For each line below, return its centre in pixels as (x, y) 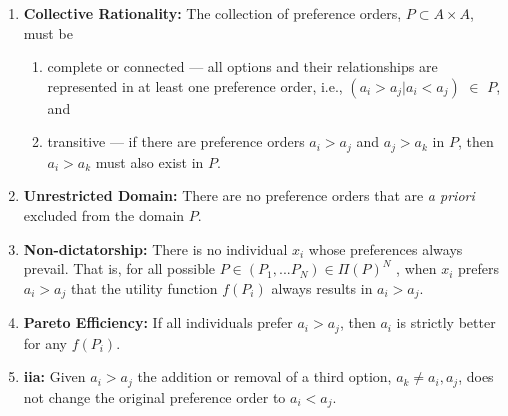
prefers (479, 268)
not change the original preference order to (154, 396)
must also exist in (149, 161)
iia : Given (54, 376)
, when (416, 268)
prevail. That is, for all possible (119, 268)
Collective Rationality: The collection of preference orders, (212, 13)
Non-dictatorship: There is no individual (155, 248)
